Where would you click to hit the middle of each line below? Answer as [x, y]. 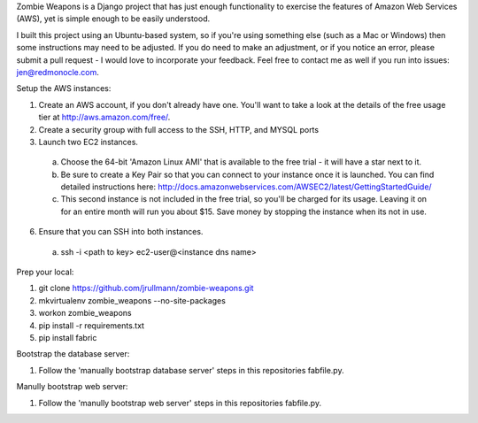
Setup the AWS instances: [64, 88]
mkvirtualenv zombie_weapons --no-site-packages [132, 300]
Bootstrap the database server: [73, 354]
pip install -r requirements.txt [92, 325]
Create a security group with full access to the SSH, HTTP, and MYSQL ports [178, 129]
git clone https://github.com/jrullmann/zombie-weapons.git [146, 288]
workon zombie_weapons [85, 313]
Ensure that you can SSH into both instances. [121, 232]
